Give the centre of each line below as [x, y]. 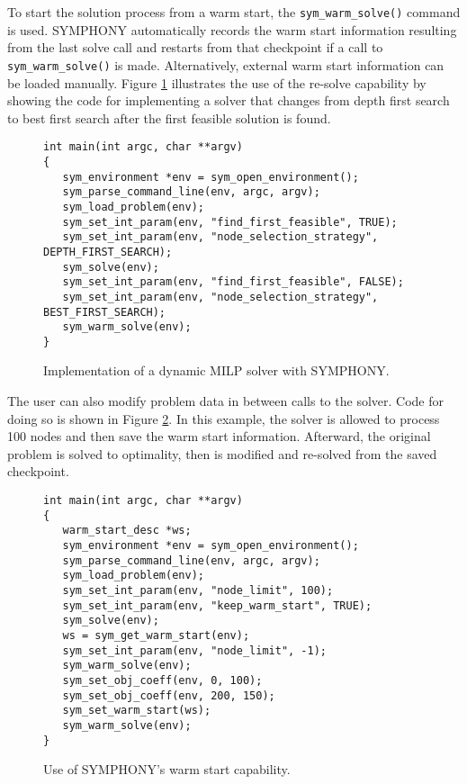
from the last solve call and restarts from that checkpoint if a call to [195, 47]
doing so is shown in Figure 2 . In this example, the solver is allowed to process [224, 418]
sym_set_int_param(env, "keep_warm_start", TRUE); [217, 605]
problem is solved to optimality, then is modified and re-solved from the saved [222, 453]
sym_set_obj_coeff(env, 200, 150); [169, 695]
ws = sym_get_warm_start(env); [156, 635]
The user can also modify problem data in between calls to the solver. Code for [225, 401]
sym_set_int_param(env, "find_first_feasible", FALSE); [233, 282]
